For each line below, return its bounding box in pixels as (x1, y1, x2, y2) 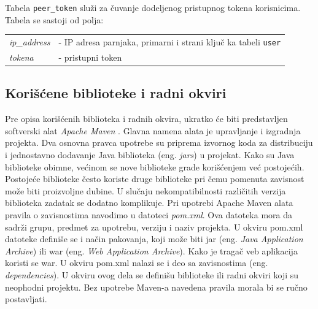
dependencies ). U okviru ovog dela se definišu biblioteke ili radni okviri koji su (5, 268, 299, 281)
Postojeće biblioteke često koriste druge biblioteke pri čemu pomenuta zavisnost (5, 172, 304, 185)
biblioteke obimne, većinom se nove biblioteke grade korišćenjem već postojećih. (5, 160, 304, 173)
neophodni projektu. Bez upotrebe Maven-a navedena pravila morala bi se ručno (5, 280, 308, 293)
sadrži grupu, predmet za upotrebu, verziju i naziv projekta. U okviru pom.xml (5, 220, 303, 233)
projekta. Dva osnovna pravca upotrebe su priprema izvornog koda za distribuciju (5, 136, 313, 149)
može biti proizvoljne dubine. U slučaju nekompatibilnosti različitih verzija (5, 184, 286, 197)
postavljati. (5, 292, 47, 305)
